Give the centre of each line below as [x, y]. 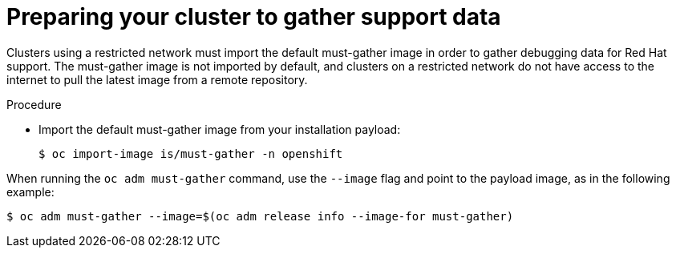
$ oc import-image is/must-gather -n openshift [191, 153]
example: [30, 192]
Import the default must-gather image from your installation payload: [220, 129]
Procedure [34, 104]
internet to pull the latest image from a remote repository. [157, 79]
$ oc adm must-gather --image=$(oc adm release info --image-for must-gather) [260, 216]
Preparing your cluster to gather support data [254, 17]
